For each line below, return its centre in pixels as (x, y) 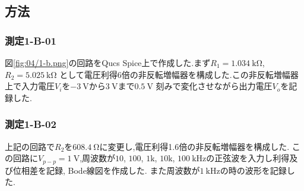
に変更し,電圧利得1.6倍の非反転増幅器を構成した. (194, 146)
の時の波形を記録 (253, 170)
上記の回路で (30, 146)
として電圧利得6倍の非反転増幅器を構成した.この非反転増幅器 (179, 74)
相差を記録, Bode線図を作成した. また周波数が (110, 170)
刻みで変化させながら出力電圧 (214, 86)
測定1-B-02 (31, 124)
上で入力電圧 (30, 86)
